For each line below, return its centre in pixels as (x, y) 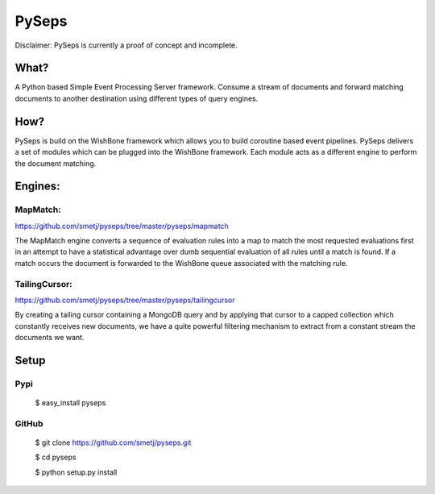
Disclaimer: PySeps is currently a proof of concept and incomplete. (126, 45)
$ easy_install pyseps (70, 403)
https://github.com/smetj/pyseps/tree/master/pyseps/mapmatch (122, 226)
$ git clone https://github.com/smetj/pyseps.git (113, 442)
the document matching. (56, 163)
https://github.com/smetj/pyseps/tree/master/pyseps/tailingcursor (125, 300)
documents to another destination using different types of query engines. (137, 98)
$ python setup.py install (76, 472)
